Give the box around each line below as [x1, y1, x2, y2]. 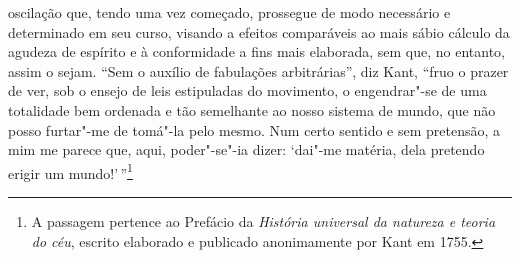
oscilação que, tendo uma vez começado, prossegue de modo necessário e [8, 2, 451, 22]
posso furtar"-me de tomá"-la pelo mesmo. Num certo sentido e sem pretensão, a [8, 119, 501, 140]
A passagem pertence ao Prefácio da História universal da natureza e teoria [31, 211, 496, 231]
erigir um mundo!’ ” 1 [8, 159, 133, 183]
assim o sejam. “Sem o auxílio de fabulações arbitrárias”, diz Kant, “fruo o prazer [8, 60, 509, 81]
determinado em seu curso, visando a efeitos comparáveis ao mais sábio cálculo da [8, 21, 510, 42]
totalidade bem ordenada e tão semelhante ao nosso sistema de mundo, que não [8, 99, 496, 120]
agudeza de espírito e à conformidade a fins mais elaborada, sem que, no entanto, [8, 41, 506, 62]
